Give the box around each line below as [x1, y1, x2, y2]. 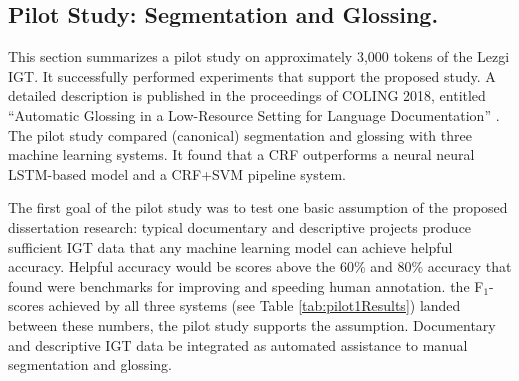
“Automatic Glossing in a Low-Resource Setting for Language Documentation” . [8, 104, 500, 125]
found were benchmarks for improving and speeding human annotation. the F [8, 275, 484, 296]
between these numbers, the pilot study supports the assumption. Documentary [8, 314, 496, 335]
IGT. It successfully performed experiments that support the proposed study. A [8, 65, 496, 86]
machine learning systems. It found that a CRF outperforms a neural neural [8, 144, 475, 165]
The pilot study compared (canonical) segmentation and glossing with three [8, 124, 472, 145]
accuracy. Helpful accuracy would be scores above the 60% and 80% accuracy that [8, 256, 512, 277]
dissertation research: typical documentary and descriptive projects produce [8, 216, 472, 237]
